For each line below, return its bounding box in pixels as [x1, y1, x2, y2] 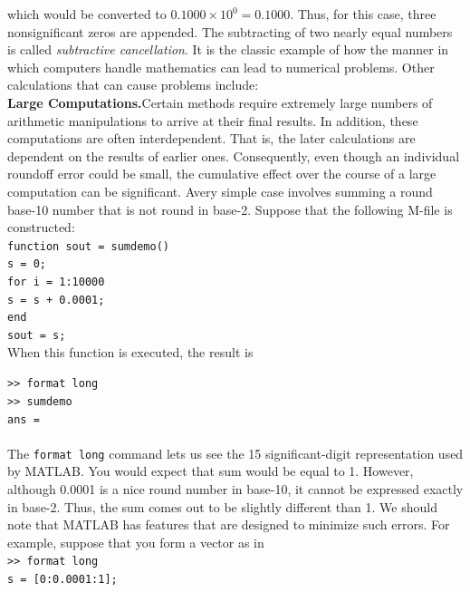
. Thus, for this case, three [290, 5, 436, 23]
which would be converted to [7, 5, 167, 23]
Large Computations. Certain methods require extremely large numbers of [7, 92, 433, 112]
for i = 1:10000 [7, 276, 105, 289]
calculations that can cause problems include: [7, 75, 259, 94]
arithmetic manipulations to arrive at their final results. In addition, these [7, 111, 418, 130]
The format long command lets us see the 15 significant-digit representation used [7, 443, 464, 462]
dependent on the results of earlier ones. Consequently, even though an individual [7, 146, 460, 165]
